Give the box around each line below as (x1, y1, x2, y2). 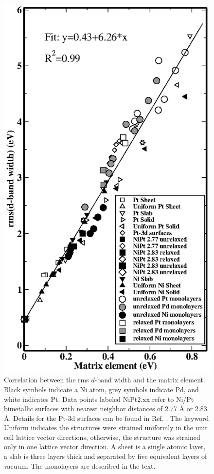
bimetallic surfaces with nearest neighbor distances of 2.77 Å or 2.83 (4, 403, 207, 414)
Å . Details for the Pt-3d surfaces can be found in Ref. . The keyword (4, 413, 209, 423)
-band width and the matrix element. (94, 375, 205, 385)
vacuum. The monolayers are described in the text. (4, 460, 156, 471)
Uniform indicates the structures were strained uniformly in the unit (4, 422, 208, 433)
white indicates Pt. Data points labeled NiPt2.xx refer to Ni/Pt (4, 394, 194, 404)
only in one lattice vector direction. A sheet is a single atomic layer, (4, 441, 206, 452)
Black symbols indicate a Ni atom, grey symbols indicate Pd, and (4, 384, 199, 394)
